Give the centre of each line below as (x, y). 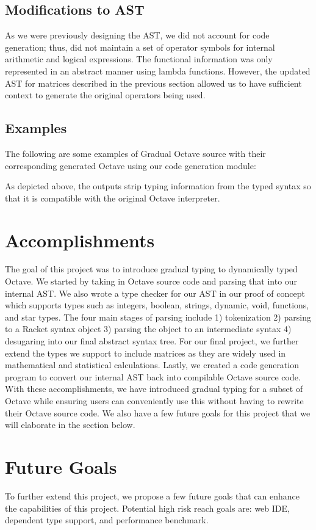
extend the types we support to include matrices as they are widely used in (145, 353)
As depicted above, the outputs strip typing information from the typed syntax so (158, 186)
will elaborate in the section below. (70, 425)
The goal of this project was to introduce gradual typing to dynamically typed (151, 269)
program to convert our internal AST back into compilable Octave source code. (153, 376)
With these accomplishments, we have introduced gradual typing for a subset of (154, 389)
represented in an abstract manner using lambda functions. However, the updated (158, 71)
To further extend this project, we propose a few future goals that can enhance (153, 496)
